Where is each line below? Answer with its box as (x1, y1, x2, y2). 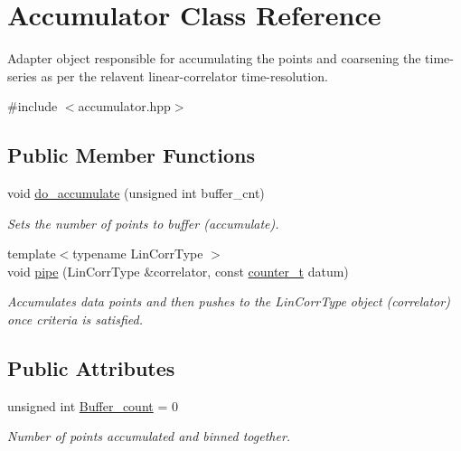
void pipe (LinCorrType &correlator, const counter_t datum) (7, 261, 349, 280)
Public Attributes (7, 354, 175, 382)
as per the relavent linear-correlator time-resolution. (41, 66, 328, 85)
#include (7, 97, 58, 116)
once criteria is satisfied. (7, 310, 143, 329)
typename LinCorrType (72, 244, 203, 263)
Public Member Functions (7, 141, 255, 169)
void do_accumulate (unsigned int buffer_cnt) (7, 183, 265, 202)
